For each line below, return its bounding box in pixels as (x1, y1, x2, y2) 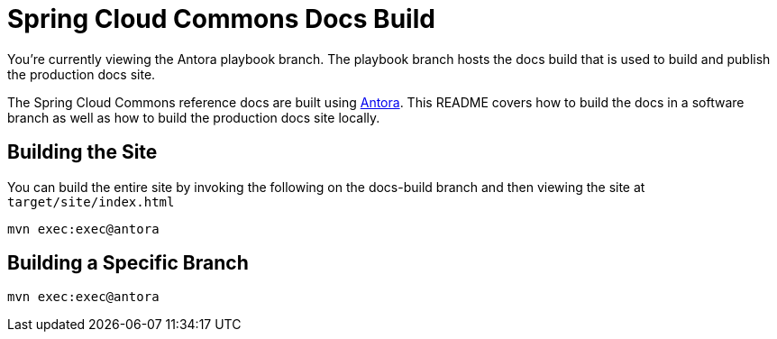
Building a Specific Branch (7, 252, 249, 275)
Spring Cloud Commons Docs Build (7, 4, 435, 34)
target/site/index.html (7, 194, 175, 209)
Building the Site (7, 141, 158, 164)
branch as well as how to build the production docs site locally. (7, 109, 380, 125)
